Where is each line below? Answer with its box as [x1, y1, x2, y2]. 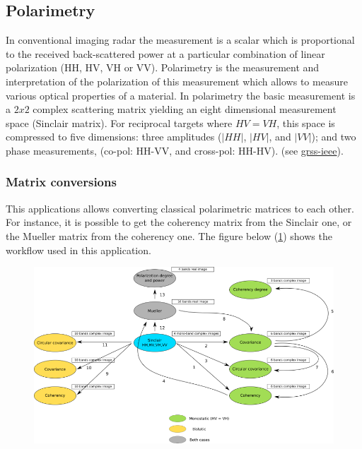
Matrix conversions [6, 173, 117, 191]
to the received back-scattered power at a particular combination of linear [6, 46, 325, 61]
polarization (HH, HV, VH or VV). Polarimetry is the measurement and [6, 60, 320, 75]
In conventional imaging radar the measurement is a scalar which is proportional [6, 32, 355, 47]
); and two [311, 129, 356, 144]
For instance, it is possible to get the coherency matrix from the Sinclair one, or [6, 215, 352, 229]
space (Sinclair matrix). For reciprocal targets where [6, 115, 233, 130]
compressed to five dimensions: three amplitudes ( [6, 129, 222, 144]
